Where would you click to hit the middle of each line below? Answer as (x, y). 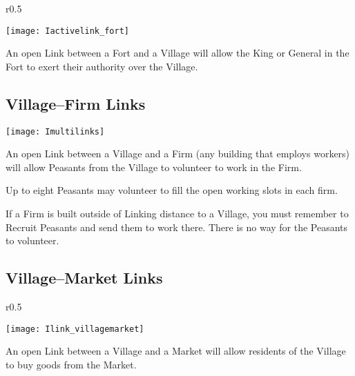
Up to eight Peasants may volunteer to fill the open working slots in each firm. (172, 190)
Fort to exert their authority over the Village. (102, 66)
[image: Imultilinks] (55, 131)
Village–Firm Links (76, 103)
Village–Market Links (84, 278)
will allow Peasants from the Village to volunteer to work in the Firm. (154, 167)
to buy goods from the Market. (71, 364)
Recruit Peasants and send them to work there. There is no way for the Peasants (177, 227)
